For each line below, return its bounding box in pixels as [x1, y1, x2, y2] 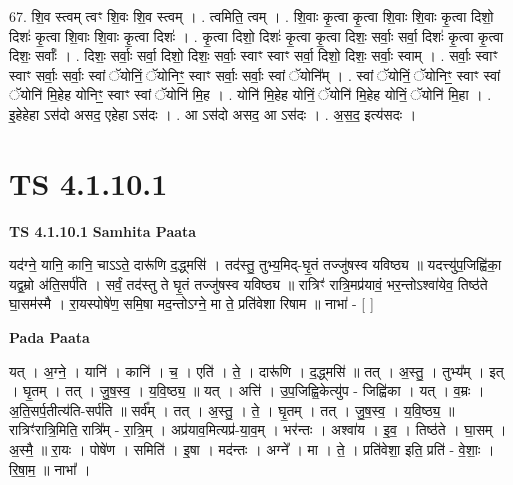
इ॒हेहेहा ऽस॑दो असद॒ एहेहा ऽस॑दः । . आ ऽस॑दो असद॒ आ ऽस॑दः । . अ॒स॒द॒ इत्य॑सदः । [9, 103, 417, 124]
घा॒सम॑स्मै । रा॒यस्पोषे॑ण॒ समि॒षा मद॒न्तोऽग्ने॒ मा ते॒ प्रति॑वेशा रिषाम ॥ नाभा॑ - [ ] [9, 293, 374, 314]
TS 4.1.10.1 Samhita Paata [9, 220, 197, 241]
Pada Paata [9, 327, 90, 348]
